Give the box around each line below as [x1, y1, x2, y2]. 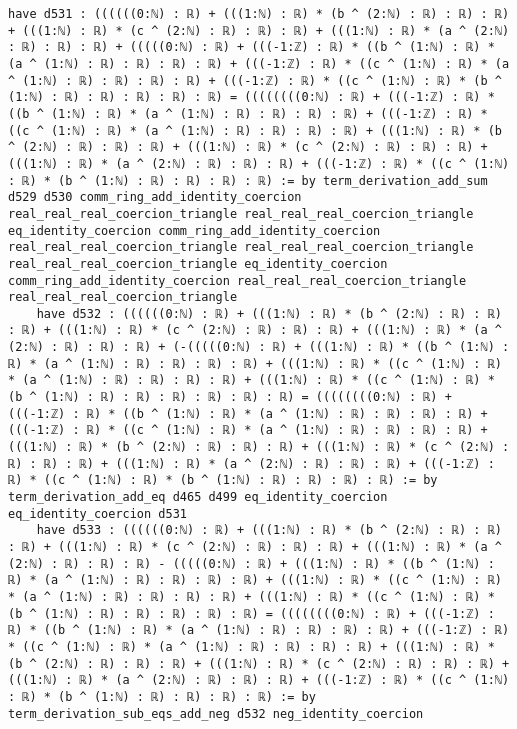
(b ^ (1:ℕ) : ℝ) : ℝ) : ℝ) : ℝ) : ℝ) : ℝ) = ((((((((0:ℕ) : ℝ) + [8, 390, 452, 405]
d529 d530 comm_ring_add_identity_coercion [8, 190, 302, 205]
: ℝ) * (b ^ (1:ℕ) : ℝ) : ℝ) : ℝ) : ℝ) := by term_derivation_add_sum [8, 173, 488, 188]
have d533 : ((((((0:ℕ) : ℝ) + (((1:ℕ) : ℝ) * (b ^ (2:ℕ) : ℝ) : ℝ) [36, 523, 502, 538]
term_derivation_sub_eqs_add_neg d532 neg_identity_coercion [8, 706, 424, 721]
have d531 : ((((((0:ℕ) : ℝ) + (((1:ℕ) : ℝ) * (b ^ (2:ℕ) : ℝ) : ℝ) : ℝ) [8, 7, 510, 21]
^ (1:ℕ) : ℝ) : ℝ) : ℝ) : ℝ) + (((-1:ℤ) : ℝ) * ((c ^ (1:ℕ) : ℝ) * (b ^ [8, 73, 502, 88]
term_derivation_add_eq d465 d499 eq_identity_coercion [8, 490, 388, 505]
